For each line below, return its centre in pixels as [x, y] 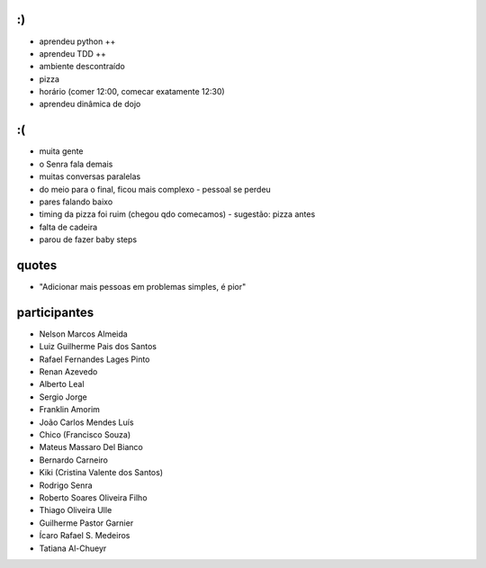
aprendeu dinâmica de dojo [90, 104]
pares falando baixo [76, 202]
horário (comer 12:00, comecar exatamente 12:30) [132, 92]
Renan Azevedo [68, 372]
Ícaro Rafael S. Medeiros [85, 536]
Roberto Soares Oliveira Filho [93, 498]
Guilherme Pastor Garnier [86, 523]
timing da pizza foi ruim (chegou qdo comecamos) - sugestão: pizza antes [177, 214]
